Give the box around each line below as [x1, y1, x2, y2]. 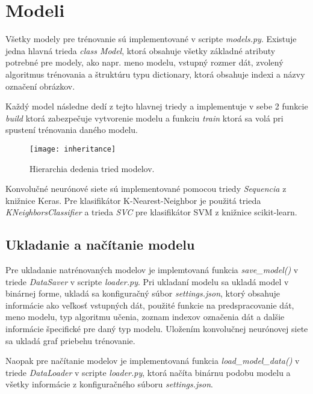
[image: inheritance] [29, 144, 116, 153]
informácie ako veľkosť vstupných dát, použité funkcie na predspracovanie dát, [5, 298, 294, 311]
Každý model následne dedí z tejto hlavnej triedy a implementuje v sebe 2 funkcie [5, 100, 308, 112]
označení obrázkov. [5, 79, 75, 92]
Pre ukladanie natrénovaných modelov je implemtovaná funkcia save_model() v [5, 263, 299, 276]
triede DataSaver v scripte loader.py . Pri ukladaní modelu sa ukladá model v [5, 275, 289, 288]
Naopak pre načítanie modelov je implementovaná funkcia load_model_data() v [5, 354, 300, 367]
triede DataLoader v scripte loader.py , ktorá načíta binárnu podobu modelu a [5, 366, 291, 378]
